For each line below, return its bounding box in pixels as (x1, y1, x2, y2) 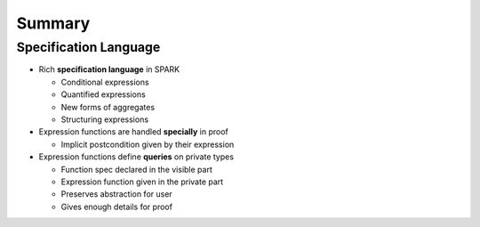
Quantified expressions (60, 89, 146, 100)
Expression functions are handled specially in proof (38, 126, 228, 137)
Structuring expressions (60, 114, 149, 125)
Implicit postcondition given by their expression (60, 139, 235, 150)
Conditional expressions (60, 77, 150, 87)
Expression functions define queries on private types (38, 151, 235, 162)
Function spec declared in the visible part (60, 164, 212, 174)
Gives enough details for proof (60, 201, 173, 212)
